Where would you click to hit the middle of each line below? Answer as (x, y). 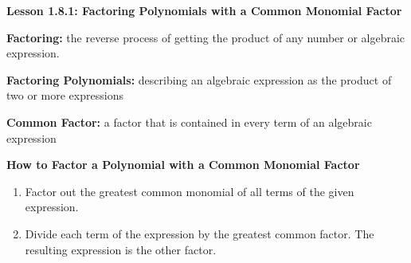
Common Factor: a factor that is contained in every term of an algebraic (189, 122)
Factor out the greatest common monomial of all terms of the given (190, 191)
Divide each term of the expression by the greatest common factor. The (200, 233)
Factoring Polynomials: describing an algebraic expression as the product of (199, 79)
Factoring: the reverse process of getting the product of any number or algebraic (206, 37)
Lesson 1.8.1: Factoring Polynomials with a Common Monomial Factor (204, 10)
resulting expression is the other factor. (121, 249)
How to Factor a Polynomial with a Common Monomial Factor (183, 165)
